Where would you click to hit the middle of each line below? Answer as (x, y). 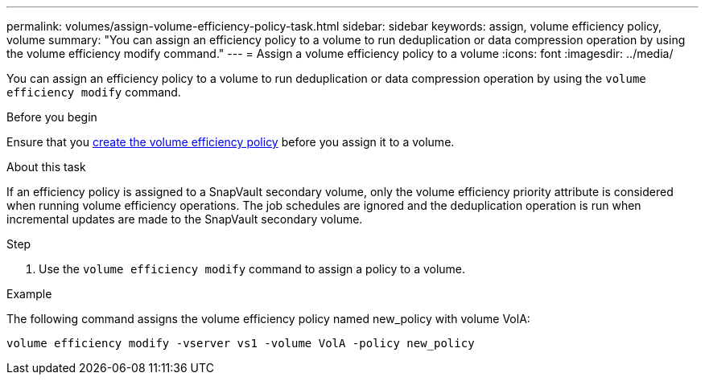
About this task (46, 167)
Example (29, 294)
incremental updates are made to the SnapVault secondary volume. (185, 219)
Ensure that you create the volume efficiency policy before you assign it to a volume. (231, 142)
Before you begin (52, 117)
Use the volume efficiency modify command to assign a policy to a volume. (252, 269)
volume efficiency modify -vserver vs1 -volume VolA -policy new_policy (241, 343)
